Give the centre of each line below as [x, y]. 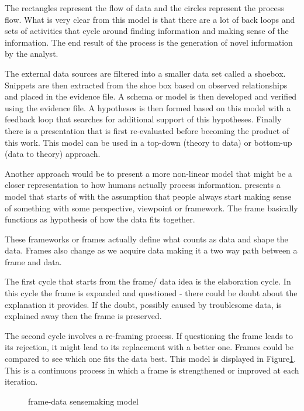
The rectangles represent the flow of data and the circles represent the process [144, 8]
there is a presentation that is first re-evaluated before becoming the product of [147, 130]
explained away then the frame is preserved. [83, 316]
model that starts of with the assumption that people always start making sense [148, 196]
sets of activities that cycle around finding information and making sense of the [147, 31]
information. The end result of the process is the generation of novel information [149, 42]
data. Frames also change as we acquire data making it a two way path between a [151, 250]
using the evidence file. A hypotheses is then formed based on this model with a [148, 107]
